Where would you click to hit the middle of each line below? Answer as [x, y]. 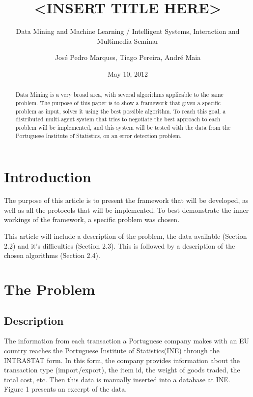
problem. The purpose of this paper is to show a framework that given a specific [118, 102]
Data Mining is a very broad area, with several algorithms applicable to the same [119, 95]
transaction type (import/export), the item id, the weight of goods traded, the [122, 370]
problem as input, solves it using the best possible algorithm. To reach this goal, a [121, 111]
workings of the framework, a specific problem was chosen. [92, 219]
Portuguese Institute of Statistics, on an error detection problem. [98, 135]
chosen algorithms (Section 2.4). [52, 255]
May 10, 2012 [128, 73]
